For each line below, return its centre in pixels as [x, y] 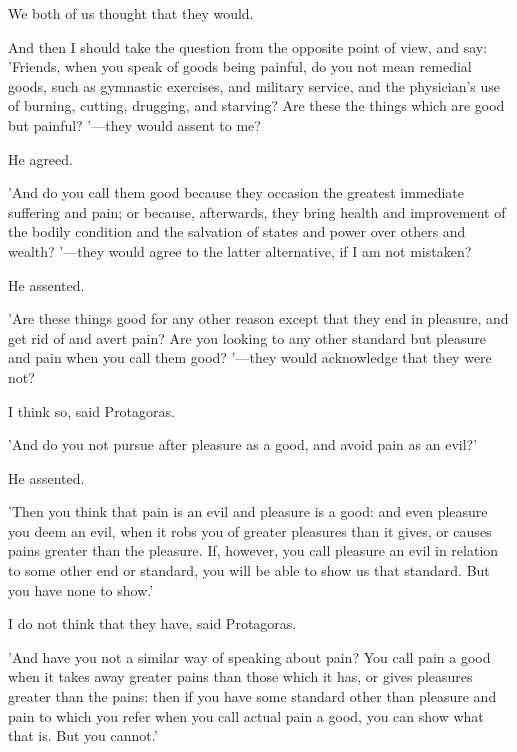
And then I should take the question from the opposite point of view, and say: [248, 46]
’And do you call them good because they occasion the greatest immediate [236, 192]
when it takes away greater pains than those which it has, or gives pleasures [240, 676]
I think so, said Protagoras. [91, 410]
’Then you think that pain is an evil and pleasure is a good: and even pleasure [248, 511]
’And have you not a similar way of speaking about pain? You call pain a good [249, 656]
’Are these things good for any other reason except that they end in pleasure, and [258, 318]
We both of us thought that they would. [131, 13]
